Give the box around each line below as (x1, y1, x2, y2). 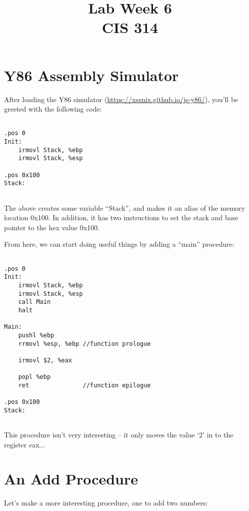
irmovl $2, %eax (18, 356, 72, 364)
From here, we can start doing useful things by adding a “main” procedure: (4, 239, 234, 249)
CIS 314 (101, 17, 158, 38)
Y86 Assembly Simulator (4, 65, 179, 85)
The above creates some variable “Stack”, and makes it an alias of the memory (4, 202, 245, 213)
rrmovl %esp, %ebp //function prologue (18, 340, 151, 347)
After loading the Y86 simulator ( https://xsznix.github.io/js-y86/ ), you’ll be (4, 94, 238, 104)
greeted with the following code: (4, 104, 102, 114)
